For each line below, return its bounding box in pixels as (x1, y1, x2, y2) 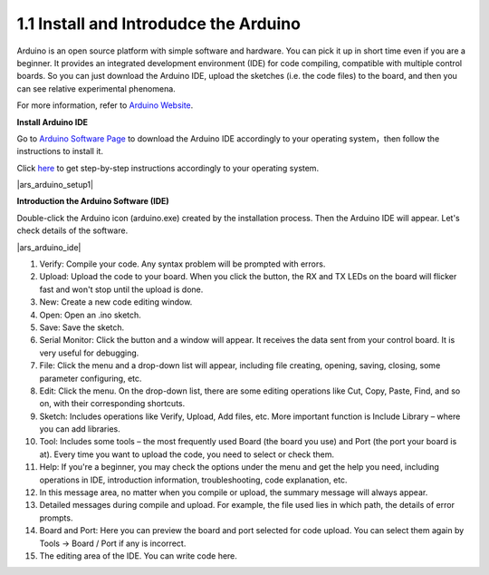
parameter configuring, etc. (39, 373, 142, 384)
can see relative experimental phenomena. (16, 83, 176, 94)
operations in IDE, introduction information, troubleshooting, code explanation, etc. (39, 474, 348, 485)
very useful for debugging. (39, 347, 139, 358)
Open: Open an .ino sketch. (39, 309, 142, 320)
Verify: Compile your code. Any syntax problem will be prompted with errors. (39, 258, 326, 269)
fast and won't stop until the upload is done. (39, 284, 204, 295)
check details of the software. (16, 225, 129, 236)
